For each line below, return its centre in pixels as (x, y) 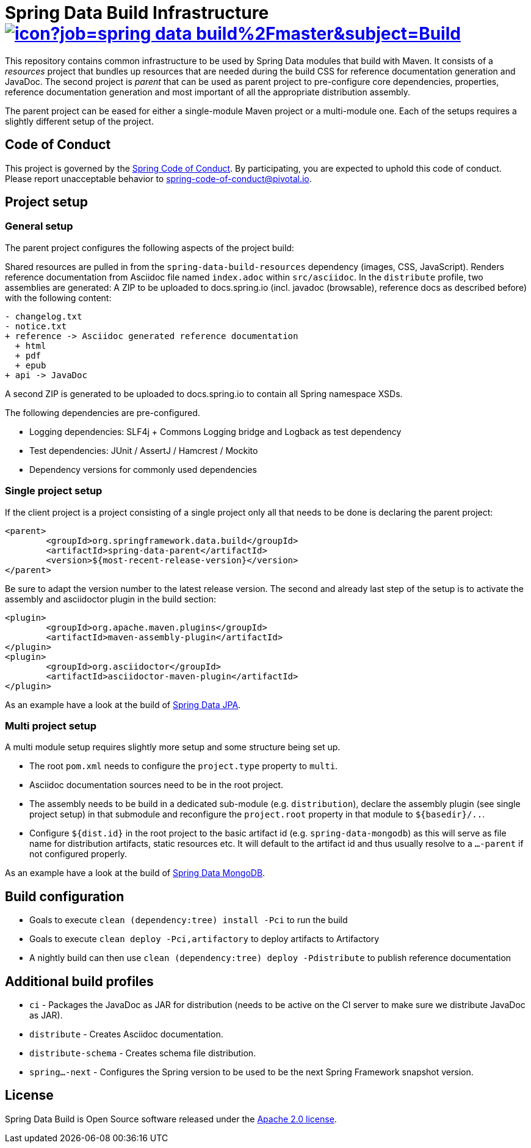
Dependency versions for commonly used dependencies (143, 469)
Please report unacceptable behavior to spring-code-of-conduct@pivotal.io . (158, 178)
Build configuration (65, 896)
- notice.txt (36, 326)
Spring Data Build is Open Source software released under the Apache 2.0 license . (171, 1119)
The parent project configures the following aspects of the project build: (150, 247)
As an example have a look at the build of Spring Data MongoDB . (135, 873)
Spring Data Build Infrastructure (137, 13)
